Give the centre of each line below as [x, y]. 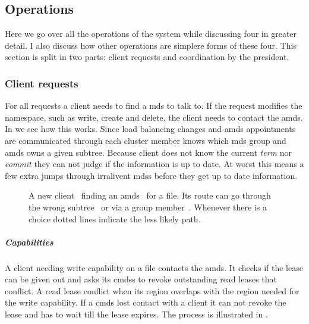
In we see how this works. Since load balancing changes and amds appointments [150, 129]
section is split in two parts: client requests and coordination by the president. [147, 57]
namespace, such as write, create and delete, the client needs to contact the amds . [154, 117]
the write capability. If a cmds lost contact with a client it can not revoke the [146, 302]
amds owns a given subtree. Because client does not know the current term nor [148, 152]
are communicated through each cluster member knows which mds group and [146, 140]
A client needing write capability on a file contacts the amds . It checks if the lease [154, 267]
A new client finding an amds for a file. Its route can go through [150, 195]
